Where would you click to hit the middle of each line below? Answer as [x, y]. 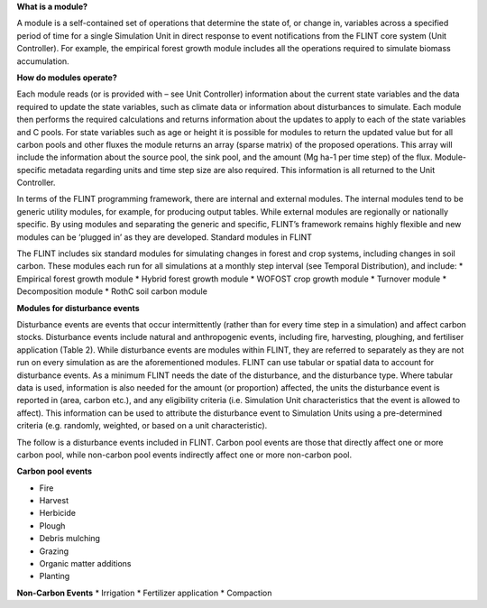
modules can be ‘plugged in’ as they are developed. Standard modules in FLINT [165, 237]
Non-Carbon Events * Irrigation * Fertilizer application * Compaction [144, 593]
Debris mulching [70, 539]
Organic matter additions [85, 564]
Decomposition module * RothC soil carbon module [112, 291]
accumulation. [43, 61]
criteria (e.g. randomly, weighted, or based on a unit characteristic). [142, 426]
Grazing [54, 551]
